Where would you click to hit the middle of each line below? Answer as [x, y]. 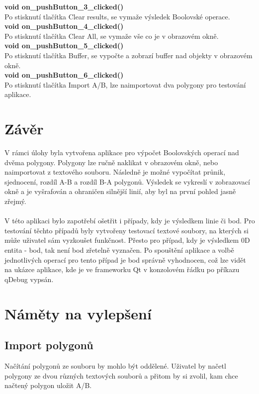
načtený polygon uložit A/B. [48, 385]
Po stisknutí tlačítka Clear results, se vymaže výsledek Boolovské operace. [117, 16]
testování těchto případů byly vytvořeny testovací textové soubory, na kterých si [127, 230]
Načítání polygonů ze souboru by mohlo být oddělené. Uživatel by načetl [115, 365]
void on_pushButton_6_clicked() [64, 75]
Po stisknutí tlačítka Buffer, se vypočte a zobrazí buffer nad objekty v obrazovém [129, 55]
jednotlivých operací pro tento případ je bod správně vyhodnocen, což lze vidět [125, 259]
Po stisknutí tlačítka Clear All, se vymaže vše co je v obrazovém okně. [112, 36]
